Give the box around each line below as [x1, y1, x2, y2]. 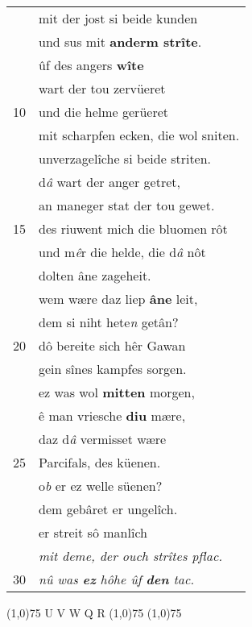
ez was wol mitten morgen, [39, 383, 195, 401]
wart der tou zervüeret [39, 79, 166, 98]
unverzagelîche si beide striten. [39, 149, 212, 168]
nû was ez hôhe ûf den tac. [39, 570, 195, 588]
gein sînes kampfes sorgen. [39, 359, 187, 378]
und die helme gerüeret [39, 102, 168, 121]
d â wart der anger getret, [39, 172, 180, 191]
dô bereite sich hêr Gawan [39, 336, 186, 355]
